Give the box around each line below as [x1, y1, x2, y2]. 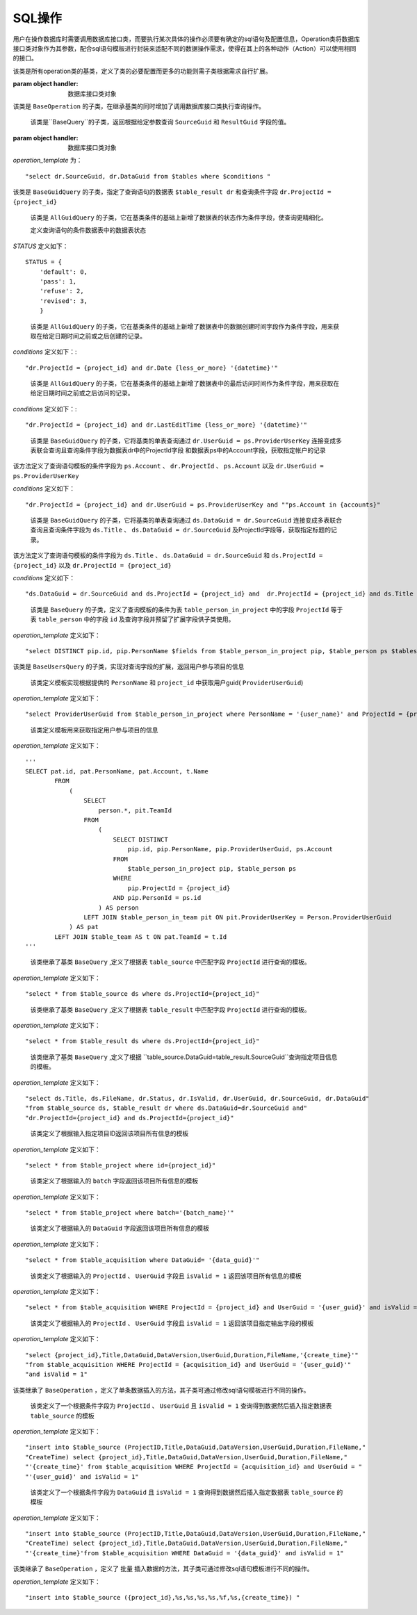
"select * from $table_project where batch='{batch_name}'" [25, 1209, 234, 1217]
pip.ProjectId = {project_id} [127, 884, 231, 892]
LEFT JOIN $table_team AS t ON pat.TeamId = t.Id [54, 933, 227, 941]
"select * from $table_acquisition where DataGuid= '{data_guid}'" [25, 1256, 260, 1264]
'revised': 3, [39, 297, 88, 305]
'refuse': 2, [39, 287, 84, 295]
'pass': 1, [39, 277, 77, 285]
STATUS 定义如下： [13, 242, 69, 250]
